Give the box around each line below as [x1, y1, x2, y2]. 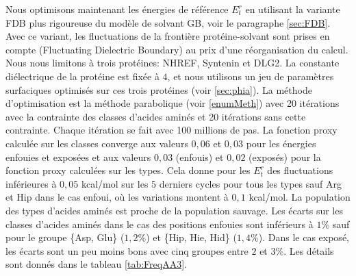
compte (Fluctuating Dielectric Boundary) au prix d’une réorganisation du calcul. [5, 42, 348, 56]
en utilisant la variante [245, 2, 340, 16]
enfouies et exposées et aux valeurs [5, 149, 151, 164]
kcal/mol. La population [249, 190, 351, 204]
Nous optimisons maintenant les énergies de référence [5, 2, 229, 16]
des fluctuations [267, 163, 333, 177]
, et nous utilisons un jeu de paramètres [167, 68, 334, 83]
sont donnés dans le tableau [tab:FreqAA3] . [5, 257, 187, 271]
